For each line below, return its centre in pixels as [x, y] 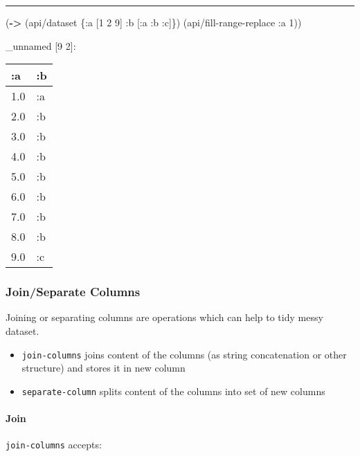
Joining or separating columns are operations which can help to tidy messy [164, 317]
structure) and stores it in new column [103, 368]
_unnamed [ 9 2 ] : [41, 45]
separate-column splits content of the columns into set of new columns [173, 391]
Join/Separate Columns [73, 292]
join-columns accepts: [54, 445]
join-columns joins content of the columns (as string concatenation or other [184, 354]
